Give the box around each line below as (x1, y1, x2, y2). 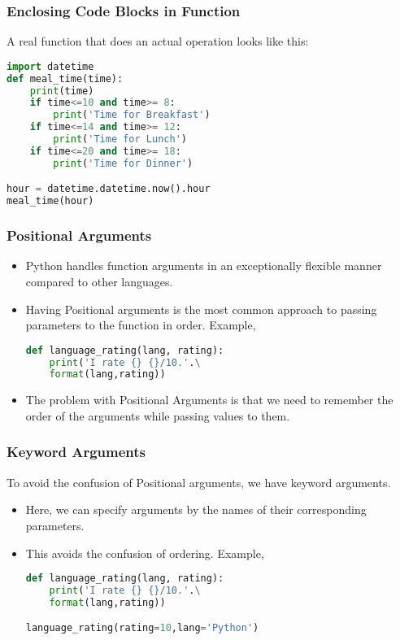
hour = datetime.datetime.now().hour (7, 183, 211, 195)
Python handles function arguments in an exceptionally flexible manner (25, 257, 382, 274)
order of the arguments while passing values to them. (25, 407, 290, 424)
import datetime (7, 60, 94, 72)
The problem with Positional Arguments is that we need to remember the (25, 391, 393, 408)
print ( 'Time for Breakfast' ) (53, 109, 211, 121)
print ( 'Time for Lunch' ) (53, 133, 187, 146)
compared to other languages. (25, 272, 173, 290)
